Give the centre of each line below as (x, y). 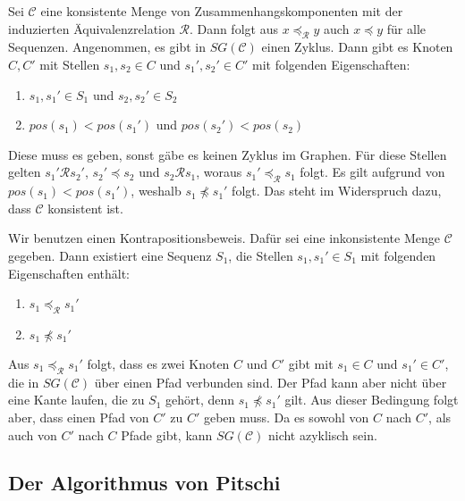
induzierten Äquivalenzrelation (92, 28)
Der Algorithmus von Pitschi (144, 483)
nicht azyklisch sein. (322, 434)
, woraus (219, 172)
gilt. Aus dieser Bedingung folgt (372, 400)
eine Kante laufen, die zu (76, 400)
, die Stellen (261, 255)
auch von (33, 434)
